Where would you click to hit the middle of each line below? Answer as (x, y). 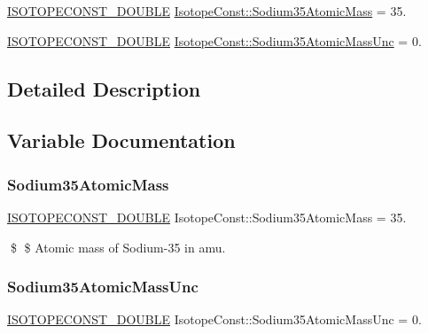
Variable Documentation (121, 140)
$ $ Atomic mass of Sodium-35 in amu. (118, 247)
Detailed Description (104, 88)
